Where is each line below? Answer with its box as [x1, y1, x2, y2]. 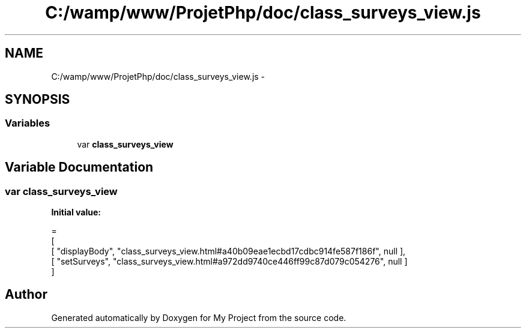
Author [5, 287, 47, 302]
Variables [5, 117, 50, 130]
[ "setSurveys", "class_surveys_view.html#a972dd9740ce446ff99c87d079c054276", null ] [51, 256, 408, 267]
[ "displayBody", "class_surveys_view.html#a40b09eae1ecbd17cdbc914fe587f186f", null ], [51, 246, 406, 257]
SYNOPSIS [5, 92, 70, 107]
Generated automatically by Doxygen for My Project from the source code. [51, 312, 346, 323]
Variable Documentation [5, 160, 154, 175]
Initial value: [51, 207, 101, 218]
